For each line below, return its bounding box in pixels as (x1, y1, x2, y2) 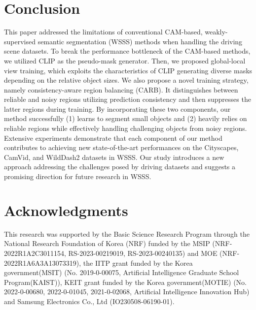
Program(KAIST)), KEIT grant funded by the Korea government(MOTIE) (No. (4, 277, 247, 287)
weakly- (205, 27, 228, 37)
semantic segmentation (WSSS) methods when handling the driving (37, 36, 243, 46)
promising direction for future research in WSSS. (4, 171, 151, 182)
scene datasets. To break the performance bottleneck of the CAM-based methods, (4, 46, 251, 56)
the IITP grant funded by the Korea (83, 257, 193, 268)
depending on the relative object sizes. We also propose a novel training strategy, (4, 75, 249, 85)
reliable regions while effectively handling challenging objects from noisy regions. (4, 123, 247, 133)
